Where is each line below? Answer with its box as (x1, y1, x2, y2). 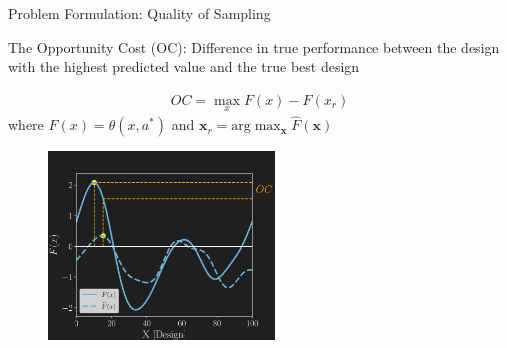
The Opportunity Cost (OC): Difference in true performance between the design (8, 36, 500, 57)
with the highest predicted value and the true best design (8, 56, 360, 77)
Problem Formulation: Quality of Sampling (8, 3, 271, 23)
